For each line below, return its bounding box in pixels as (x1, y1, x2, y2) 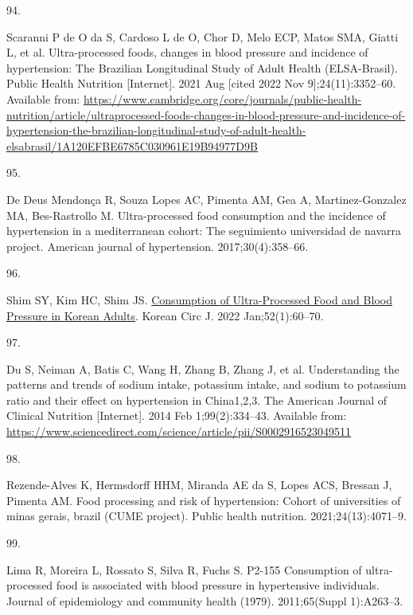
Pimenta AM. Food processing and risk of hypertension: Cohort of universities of (6, 492, 401, 508)
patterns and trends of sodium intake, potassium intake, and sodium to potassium (6, 376, 407, 393)
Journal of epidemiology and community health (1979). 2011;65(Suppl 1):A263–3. (6, 592, 403, 609)
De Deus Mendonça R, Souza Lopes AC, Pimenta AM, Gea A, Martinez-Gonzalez (6, 190, 407, 207)
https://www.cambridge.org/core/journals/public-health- (83, 90, 362, 107)
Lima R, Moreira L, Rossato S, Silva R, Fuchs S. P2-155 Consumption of (6, 561, 362, 578)
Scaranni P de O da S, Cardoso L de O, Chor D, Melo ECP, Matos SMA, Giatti (6, 28, 399, 45)
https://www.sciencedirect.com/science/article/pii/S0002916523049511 (6, 423, 352, 440)
